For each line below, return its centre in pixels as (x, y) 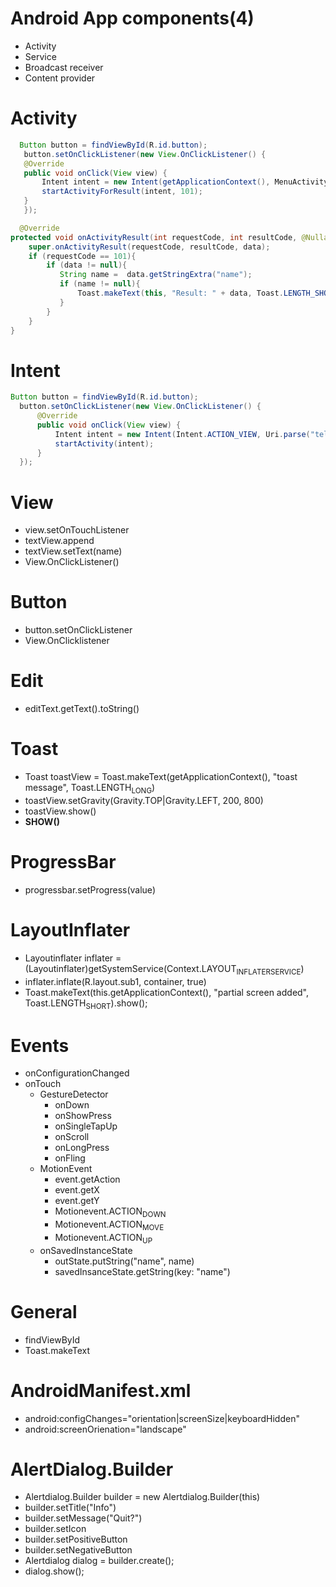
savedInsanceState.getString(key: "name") (142, 1271)
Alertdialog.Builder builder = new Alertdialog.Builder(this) (142, 1497)
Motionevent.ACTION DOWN (110, 1212)
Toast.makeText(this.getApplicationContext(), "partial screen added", (167, 992)
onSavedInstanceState (86, 1250)
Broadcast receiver (64, 67)
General (44, 1311)
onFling (70, 1158)
